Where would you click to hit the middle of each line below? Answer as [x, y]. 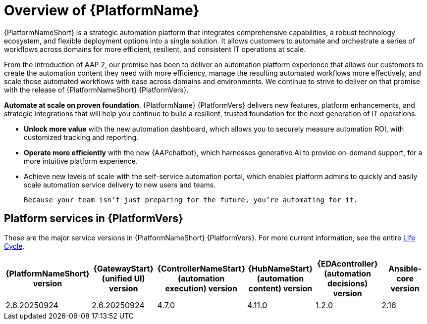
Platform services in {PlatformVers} [94, 219]
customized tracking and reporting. [81, 137]
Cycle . [14, 246]
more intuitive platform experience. [81, 161]
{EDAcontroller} [348, 263]
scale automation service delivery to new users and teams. [120, 185]
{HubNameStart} [280, 268]
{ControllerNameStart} [201, 268]
